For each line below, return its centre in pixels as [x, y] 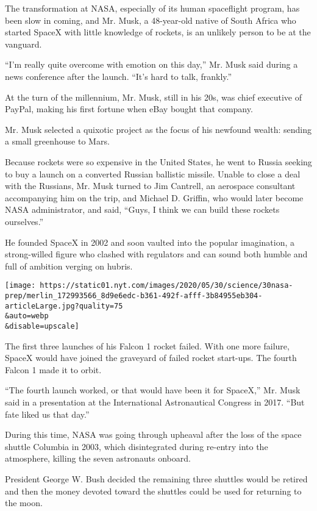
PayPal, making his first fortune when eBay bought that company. [129, 109]
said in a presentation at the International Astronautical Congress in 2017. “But [155, 402]
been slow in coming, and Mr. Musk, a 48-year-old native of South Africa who [151, 20]
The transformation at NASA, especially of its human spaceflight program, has [152, 8]
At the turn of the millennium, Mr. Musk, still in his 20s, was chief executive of [153, 97]
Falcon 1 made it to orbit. [53, 369]
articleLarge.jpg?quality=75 [64, 306]
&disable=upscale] [42, 326]
